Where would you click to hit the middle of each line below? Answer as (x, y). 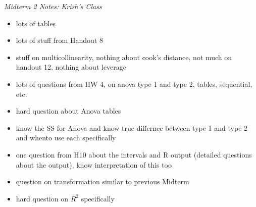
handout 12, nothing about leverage (71, 67)
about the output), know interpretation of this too (94, 164)
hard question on (42, 198)
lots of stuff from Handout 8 (59, 40)
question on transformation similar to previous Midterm (103, 182)
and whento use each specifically (66, 138)
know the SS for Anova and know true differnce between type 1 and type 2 (132, 127)
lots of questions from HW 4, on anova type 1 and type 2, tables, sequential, (134, 84)
